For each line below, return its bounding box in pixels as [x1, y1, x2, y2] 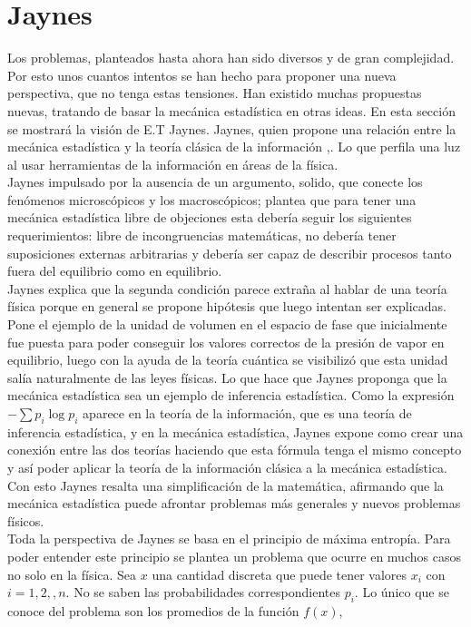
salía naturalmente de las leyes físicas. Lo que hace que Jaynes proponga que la [7, 367, 447, 387]
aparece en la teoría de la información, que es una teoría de [83, 404, 412, 422]
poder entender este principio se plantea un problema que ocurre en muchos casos [7, 546, 461, 565]
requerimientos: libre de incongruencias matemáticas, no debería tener [7, 226, 397, 245]
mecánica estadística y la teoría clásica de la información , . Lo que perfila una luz [7, 137, 461, 156]
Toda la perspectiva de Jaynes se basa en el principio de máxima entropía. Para [7, 529, 451, 548]
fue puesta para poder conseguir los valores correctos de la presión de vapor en [7, 332, 445, 351]
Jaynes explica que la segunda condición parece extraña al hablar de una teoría [7, 279, 447, 298]
